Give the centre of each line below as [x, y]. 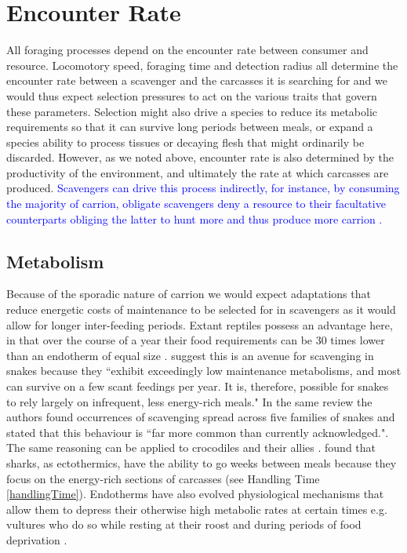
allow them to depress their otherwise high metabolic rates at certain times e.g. [197, 509]
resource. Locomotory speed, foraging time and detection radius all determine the [202, 65]
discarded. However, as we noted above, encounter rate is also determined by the [200, 157]
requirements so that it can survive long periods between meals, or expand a [190, 127]
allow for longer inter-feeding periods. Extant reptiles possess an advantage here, [200, 324]
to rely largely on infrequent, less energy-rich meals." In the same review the [189, 401]
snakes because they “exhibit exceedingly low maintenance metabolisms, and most [204, 371]
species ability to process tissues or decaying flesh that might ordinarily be [185, 142]
